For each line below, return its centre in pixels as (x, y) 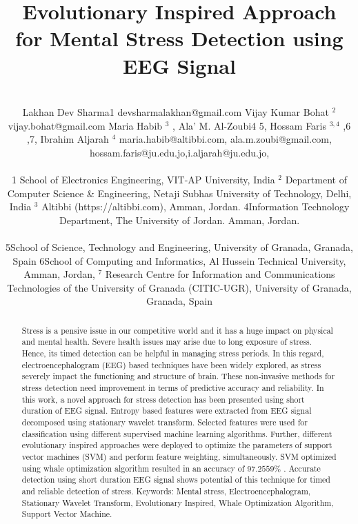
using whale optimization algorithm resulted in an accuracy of (133, 468)
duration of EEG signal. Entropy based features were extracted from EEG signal (167, 411)
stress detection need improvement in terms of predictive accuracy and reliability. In (173, 388)
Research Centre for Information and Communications (220, 274)
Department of (316, 180)
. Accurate (302, 468)
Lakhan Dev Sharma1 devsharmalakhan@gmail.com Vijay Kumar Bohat (176, 112)
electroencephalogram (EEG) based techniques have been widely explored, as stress (171, 364)
